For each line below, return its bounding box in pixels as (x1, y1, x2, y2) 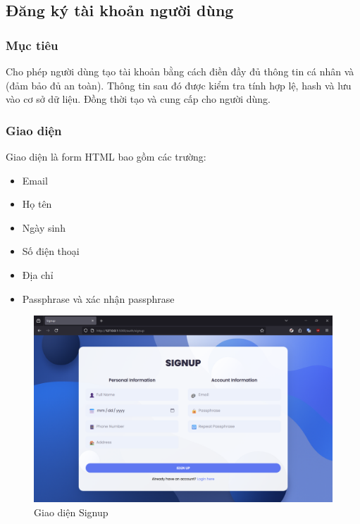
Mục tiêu (6, 36, 58, 54)
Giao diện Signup (34, 504, 108, 519)
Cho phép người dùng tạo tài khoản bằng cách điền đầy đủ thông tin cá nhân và (6, 64, 354, 78)
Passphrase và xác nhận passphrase (22, 291, 175, 306)
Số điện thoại (22, 244, 80, 258)
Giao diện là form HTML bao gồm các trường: (6, 149, 206, 163)
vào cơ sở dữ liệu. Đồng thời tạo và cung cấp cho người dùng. (6, 92, 271, 106)
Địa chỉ (22, 267, 54, 282)
